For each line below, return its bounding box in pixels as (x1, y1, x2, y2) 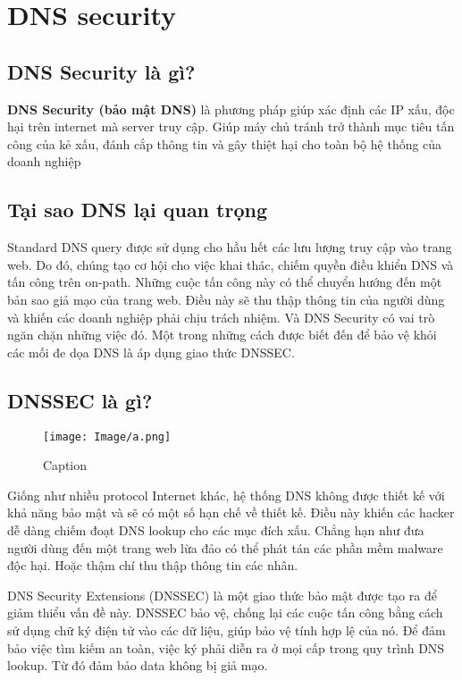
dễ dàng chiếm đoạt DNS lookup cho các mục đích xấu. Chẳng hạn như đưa (7, 520, 424, 539)
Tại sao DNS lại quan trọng (7, 196, 267, 223)
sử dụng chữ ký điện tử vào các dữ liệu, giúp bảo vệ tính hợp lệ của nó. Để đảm (7, 620, 446, 639)
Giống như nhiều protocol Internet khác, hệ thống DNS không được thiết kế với (7, 485, 445, 504)
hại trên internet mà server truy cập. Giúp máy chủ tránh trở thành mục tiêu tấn (7, 117, 455, 136)
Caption (43, 456, 88, 474)
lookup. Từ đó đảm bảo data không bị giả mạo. (7, 656, 268, 675)
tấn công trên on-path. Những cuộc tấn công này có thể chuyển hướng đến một (7, 273, 442, 291)
